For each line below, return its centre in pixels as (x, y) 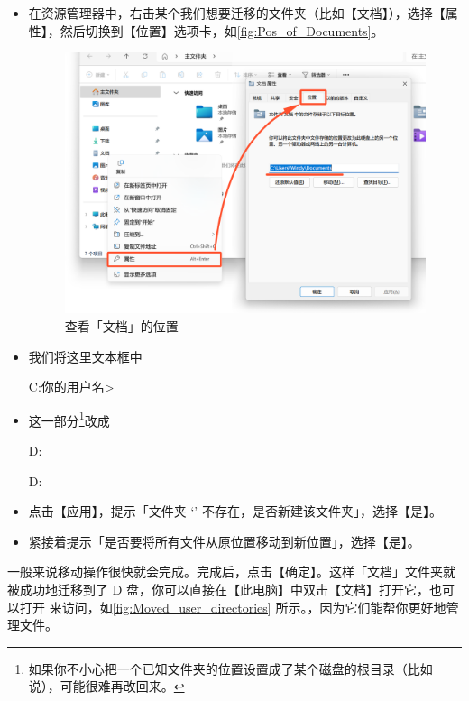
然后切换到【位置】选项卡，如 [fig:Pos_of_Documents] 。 (222, 30)
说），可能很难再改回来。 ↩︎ (106, 686)
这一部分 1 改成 (69, 419)
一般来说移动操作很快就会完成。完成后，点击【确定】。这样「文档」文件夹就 (231, 572)
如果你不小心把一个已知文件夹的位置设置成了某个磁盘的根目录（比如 (230, 668)
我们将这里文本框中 (85, 356)
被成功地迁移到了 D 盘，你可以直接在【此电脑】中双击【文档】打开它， (219, 589)
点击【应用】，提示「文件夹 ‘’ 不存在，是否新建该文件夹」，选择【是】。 (235, 511)
